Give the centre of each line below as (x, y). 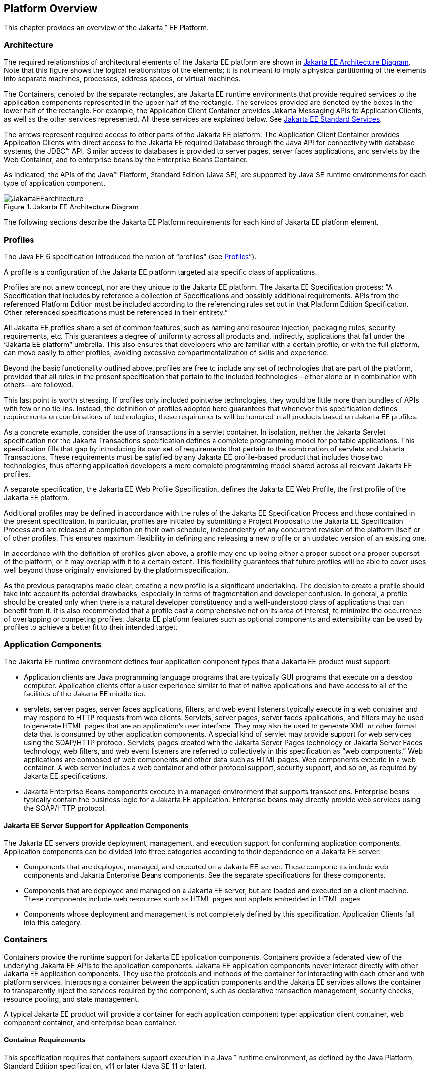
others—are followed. (39, 384)
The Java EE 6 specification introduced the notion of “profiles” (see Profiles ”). (130, 256)
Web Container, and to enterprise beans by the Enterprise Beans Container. (126, 160)
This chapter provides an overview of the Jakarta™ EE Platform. (107, 28)
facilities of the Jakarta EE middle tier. (85, 693)
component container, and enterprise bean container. (90, 1022)
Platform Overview (51, 9)
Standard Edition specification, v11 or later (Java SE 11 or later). (106, 1066)
